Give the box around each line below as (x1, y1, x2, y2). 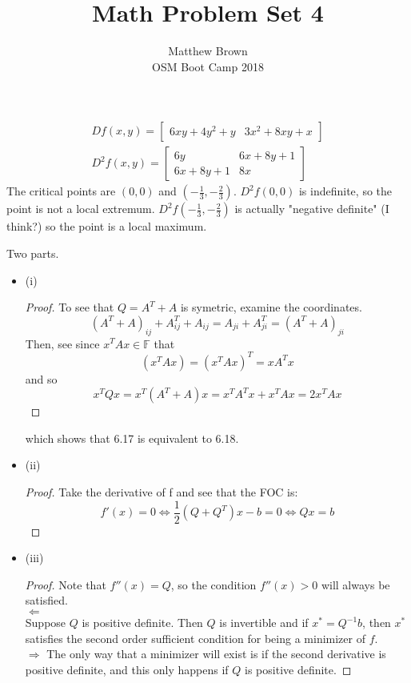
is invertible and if (219, 614, 309, 631)
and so (25, 370, 58, 387)
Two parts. (6, 244, 59, 261)
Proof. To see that (25, 299, 114, 315)
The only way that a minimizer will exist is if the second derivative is (46, 645, 386, 662)
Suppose (25, 614, 66, 631)
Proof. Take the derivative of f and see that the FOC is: (25, 484, 298, 500)
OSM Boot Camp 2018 (152, 58, 264, 74)
